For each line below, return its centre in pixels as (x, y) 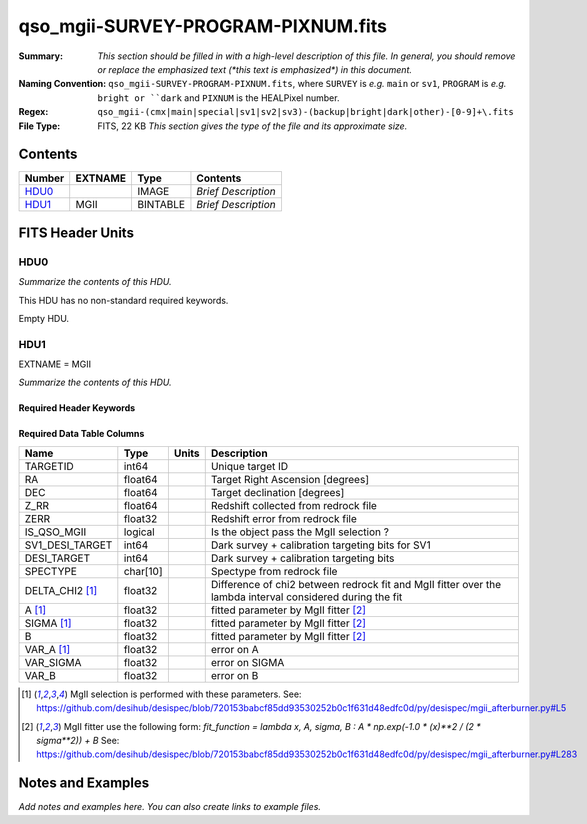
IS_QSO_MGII (55, 532)
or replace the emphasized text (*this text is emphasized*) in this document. (255, 69)
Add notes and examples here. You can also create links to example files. (170, 807)
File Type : (39, 126)
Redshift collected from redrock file (293, 505)
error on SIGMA (247, 662)
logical (139, 532)
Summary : (41, 56)
